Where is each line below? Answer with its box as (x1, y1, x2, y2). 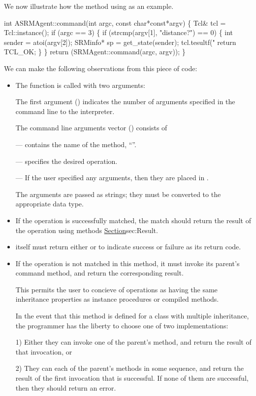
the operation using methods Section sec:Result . (15, 225, 158, 235)
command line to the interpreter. (15, 106, 115, 116)
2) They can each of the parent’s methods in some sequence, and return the (15, 363, 244, 373)
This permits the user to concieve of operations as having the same (15, 284, 218, 294)
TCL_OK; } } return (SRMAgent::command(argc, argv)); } (4, 46, 186, 57)
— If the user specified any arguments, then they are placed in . (15, 172, 209, 183)
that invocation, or (15, 346, 72, 356)
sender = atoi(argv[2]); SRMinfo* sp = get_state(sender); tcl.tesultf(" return (4, 37, 236, 47)
